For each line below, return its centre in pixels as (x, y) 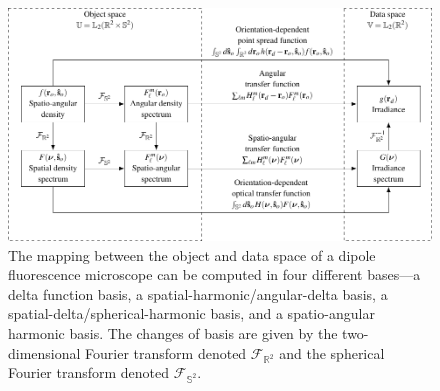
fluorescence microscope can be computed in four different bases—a (214, 274)
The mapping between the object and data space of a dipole (192, 254)
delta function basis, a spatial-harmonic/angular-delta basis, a (198, 293)
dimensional (44, 352)
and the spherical (332, 352)
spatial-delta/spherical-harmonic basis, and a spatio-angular (191, 313)
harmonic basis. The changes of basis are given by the (173, 332)
